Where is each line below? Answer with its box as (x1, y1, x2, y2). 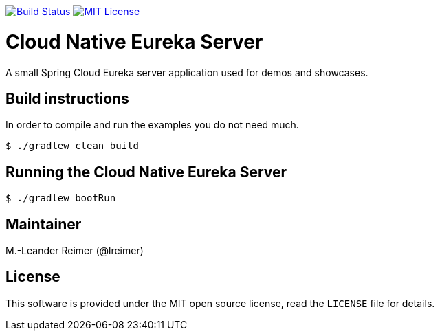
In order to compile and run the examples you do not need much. (5, 119, 299, 131)
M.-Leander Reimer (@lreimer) (5, 245, 144, 257)
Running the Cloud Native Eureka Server (5, 163, 287, 181)
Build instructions (5, 89, 129, 107)
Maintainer (5, 215, 82, 233)
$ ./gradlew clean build (5, 140, 139, 152)
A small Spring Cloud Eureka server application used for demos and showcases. (5, 66, 368, 78)
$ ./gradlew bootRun (5, 192, 116, 204)
